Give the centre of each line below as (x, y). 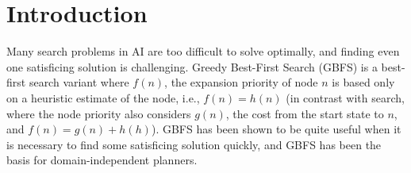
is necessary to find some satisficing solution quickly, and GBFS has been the (194, 144)
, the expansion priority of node (241, 82)
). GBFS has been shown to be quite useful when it (276, 129)
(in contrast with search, (345, 97)
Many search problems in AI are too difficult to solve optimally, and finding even (203, 51)
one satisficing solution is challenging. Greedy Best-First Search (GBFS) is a (192, 66)
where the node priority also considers (99, 113)
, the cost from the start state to (305, 113)
